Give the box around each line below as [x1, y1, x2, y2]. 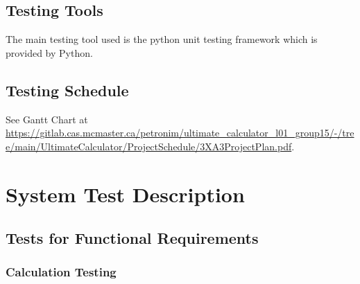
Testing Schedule [6, 79, 129, 100]
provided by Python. [6, 45, 93, 60]
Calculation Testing [6, 263, 117, 281]
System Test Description [6, 179, 245, 208]
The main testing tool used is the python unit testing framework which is [6, 32, 318, 46]
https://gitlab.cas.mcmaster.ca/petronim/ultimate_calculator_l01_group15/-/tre [6, 125, 354, 140]
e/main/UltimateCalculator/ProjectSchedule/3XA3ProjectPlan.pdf [6, 139, 292, 153]
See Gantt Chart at [6, 112, 88, 126]
